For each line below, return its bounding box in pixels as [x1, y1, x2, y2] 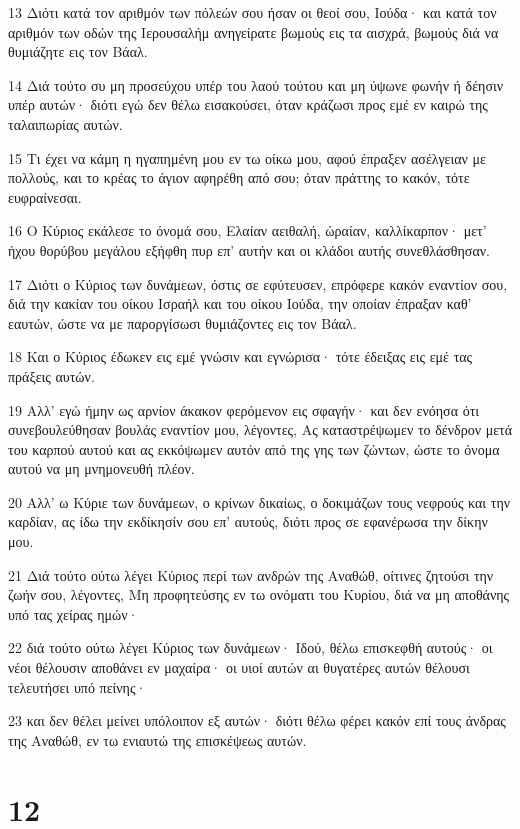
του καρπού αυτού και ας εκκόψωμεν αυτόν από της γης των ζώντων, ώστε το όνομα [8, 438, 500, 459]
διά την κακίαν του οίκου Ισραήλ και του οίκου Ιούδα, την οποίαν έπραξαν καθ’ [8, 293, 472, 314]
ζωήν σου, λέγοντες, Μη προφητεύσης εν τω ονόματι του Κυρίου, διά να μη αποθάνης [8, 584, 510, 605]
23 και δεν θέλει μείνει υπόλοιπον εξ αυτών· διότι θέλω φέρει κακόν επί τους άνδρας [8, 710, 506, 731]
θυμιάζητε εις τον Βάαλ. [8, 41, 148, 62]
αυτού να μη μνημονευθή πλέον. [8, 458, 195, 479]
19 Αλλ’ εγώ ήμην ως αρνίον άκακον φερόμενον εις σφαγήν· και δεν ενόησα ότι [8, 399, 480, 420]
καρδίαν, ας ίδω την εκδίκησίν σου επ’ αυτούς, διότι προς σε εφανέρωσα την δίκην [8, 511, 488, 532]
